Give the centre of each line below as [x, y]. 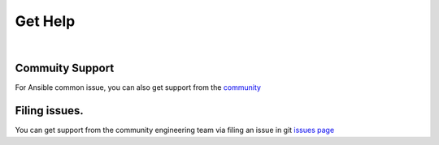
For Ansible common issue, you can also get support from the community [138, 87]
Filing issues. [50, 111]
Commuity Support [65, 68]
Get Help [45, 21]
